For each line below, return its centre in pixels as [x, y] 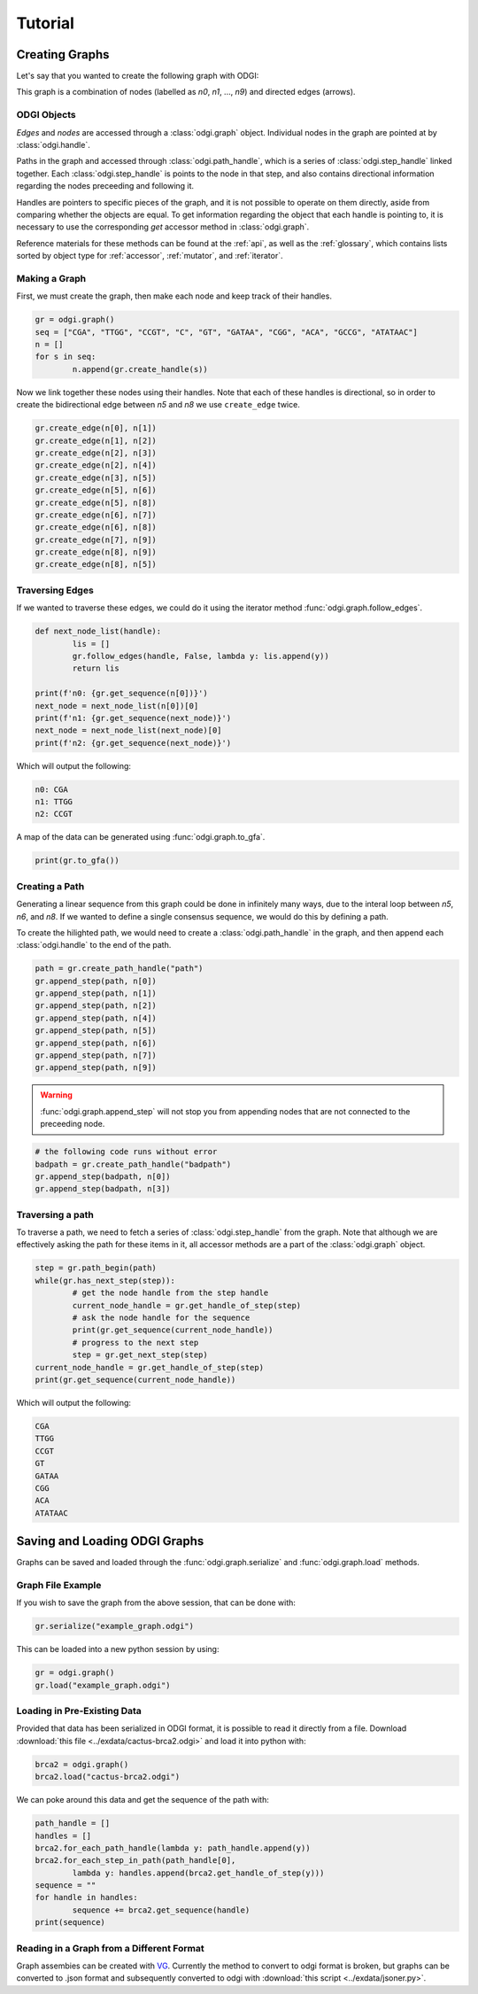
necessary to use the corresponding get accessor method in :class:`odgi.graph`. [163, 227]
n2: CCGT [54, 814]
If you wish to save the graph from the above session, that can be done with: [156, 1602]
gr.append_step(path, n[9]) [96, 1068]
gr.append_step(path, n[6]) [96, 1043]
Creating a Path [50, 886]
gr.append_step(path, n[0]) [96, 981]
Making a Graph [51, 278]
